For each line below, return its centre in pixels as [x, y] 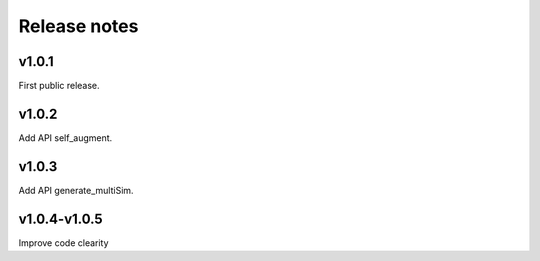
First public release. [59, 86]
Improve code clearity [63, 242]
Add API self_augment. [65, 137]
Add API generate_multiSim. [76, 190]
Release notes [78, 26]
